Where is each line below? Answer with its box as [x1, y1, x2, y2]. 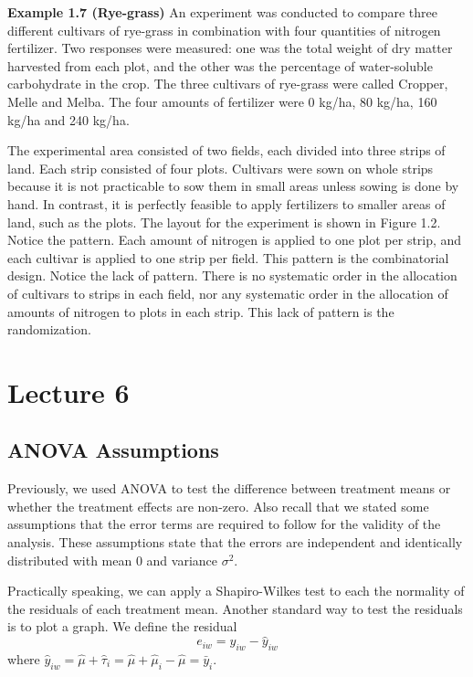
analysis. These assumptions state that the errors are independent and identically [7, 533, 463, 552]
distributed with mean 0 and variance [7, 550, 218, 569]
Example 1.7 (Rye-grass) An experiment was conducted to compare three [7, 3, 438, 21]
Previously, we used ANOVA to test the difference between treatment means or [7, 479, 451, 498]
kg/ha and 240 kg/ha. [7, 110, 130, 129]
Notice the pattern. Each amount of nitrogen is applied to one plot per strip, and [7, 230, 462, 249]
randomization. [7, 320, 91, 339]
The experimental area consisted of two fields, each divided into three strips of [7, 141, 446, 160]
